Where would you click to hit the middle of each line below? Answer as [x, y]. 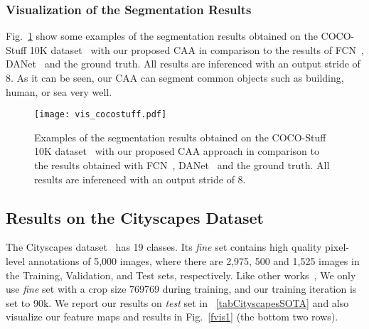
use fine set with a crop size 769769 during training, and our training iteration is [181, 289]
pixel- [337, 247]
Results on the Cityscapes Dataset [135, 217]
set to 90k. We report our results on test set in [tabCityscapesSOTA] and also [177, 302]
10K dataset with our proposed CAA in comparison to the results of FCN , [197, 49]
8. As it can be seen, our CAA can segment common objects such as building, [175, 77]
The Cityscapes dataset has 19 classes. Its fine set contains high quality [164, 247]
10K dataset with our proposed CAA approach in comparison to [177, 151]
